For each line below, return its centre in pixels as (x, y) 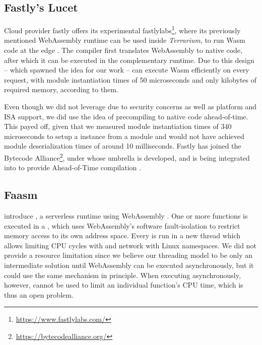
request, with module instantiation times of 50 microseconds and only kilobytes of (130, 79)
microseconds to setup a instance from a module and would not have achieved (124, 136)
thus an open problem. (39, 294)
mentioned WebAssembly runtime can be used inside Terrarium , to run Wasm (125, 40)
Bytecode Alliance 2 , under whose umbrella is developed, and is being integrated (127, 157)
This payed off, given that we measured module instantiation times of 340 (118, 126)
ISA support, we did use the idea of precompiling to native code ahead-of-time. (126, 116)
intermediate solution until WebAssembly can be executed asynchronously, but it (129, 265)
